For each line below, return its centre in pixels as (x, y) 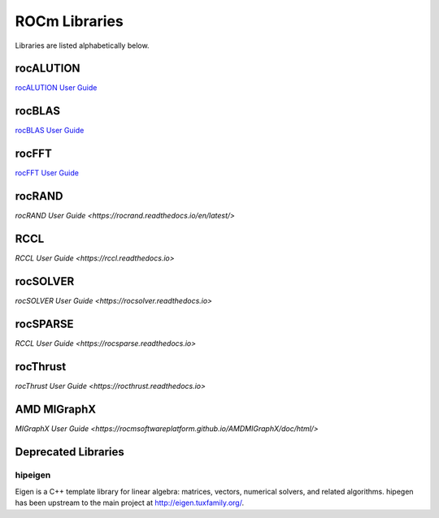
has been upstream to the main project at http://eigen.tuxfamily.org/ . (129, 503)
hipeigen (33, 475)
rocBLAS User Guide (50, 131)
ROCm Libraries (69, 21)
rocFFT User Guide (47, 173)
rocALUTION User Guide (56, 88)
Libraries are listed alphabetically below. (82, 45)
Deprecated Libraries (70, 452)
